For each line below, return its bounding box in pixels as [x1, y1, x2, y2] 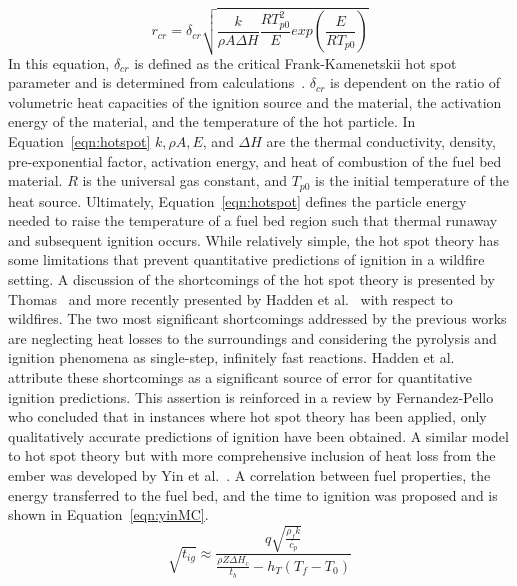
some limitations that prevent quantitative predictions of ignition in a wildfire [8, 249, 485, 270]
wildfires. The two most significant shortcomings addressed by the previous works [8, 308, 507, 329]
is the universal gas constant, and [82, 170, 287, 191]
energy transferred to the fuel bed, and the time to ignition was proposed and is [8, 484, 498, 505]
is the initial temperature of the [315, 170, 509, 191]
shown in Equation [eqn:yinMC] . [8, 504, 209, 525]
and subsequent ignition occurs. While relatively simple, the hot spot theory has [8, 229, 499, 250]
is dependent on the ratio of [330, 72, 501, 93]
